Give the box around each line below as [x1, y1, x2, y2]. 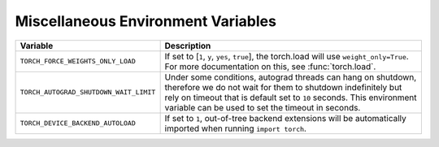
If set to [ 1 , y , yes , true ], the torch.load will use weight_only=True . [164, 50, 410, 62]
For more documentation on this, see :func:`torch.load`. [164, 61, 376, 72]
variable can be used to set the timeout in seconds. [164, 102, 361, 113]
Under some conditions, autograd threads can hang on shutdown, [164, 71, 417, 83]
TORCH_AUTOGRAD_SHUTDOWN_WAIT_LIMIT [20, 88, 156, 97]
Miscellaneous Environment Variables [15, 12, 276, 30]
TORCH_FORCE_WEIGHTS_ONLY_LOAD [20, 57, 136, 66]
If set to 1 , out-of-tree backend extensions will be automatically [164, 112, 406, 123]
